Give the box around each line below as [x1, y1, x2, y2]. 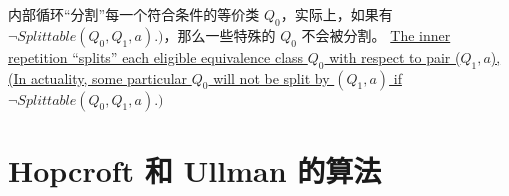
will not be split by [213, 67, 330, 88]
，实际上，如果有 [280, 4, 393, 24]
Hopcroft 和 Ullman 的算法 [8, 149, 382, 190]
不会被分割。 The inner [301, 24, 451, 45]
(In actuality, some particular [8, 67, 188, 88]
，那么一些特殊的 [163, 24, 276, 45]
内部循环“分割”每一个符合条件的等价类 [8, 4, 260, 24]
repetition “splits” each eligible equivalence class [8, 46, 304, 67]
